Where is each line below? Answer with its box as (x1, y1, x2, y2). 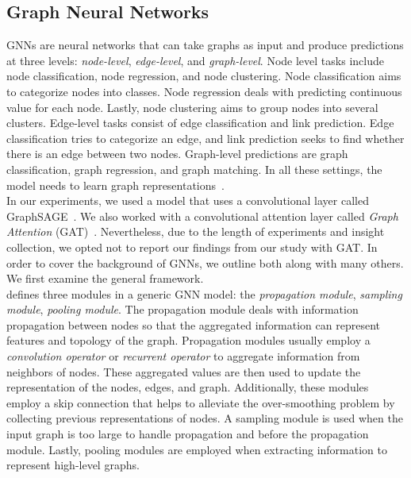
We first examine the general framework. (6, 270, 204, 287)
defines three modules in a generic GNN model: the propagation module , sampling (6, 285, 402, 302)
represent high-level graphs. (6, 457, 140, 473)
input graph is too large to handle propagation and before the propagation (6, 426, 369, 442)
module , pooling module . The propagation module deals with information (6, 301, 359, 318)
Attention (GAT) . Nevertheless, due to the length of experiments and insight (6, 223, 385, 240)
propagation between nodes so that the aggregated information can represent (6, 316, 380, 333)
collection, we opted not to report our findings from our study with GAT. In (6, 238, 378, 255)
